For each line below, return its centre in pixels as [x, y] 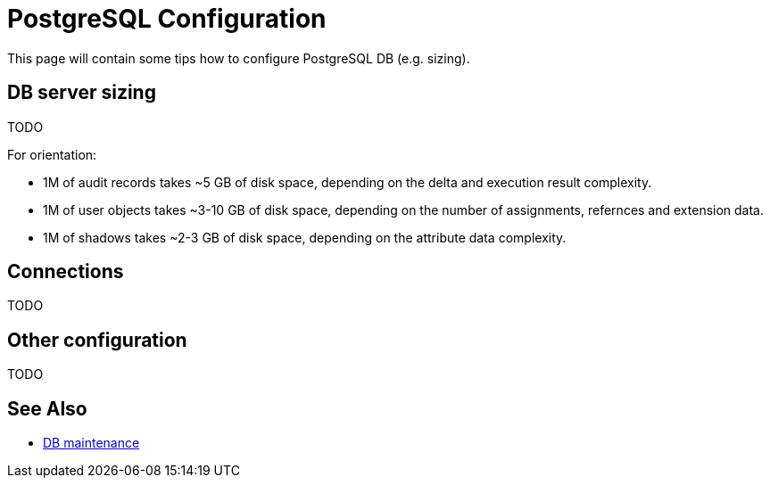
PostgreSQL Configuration [167, 19]
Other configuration [97, 340]
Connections [66, 272]
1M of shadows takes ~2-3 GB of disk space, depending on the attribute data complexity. [305, 237]
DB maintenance [91, 443]
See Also [47, 408]
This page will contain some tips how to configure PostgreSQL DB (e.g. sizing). [239, 58]
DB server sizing [82, 93]
